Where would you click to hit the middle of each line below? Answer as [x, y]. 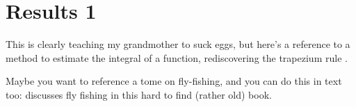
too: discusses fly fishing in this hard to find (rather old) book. [139, 94]
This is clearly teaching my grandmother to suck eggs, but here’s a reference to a [178, 44]
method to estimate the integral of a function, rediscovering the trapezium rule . [177, 57]
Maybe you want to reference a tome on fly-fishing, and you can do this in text [174, 81]
